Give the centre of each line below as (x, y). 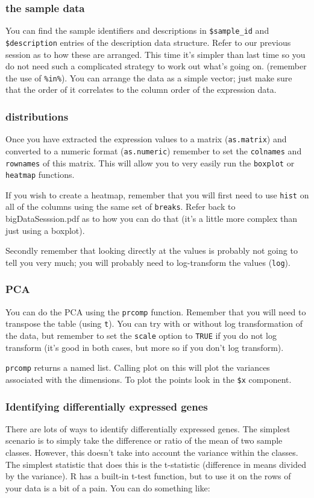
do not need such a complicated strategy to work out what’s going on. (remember (156, 66)
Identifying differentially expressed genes (107, 406)
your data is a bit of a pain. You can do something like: (108, 487)
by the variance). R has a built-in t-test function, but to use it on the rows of (148, 476)
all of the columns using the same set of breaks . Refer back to (121, 206)
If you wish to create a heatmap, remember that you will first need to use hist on (157, 194)
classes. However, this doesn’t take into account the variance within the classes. (152, 452)
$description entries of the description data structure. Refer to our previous (148, 42)
